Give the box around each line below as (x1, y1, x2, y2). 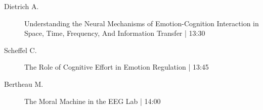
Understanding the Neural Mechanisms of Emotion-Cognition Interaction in (24, 18, 259, 28)
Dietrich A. (4, 1, 39, 11)
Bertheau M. (4, 78, 43, 89)
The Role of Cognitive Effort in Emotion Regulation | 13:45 (24, 62, 209, 72)
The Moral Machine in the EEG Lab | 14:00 (24, 95, 161, 106)
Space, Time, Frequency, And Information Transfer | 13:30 (24, 28, 205, 38)
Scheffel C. (4, 44, 37, 55)
